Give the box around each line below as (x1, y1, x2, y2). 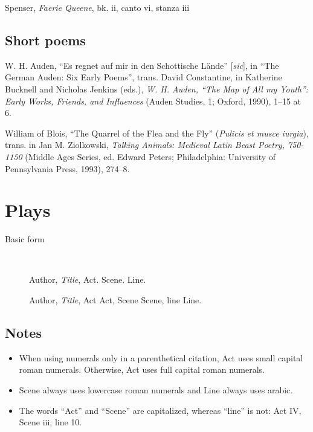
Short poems (5, 30, 86, 49)
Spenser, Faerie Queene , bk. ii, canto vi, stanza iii (5, 1, 190, 13)
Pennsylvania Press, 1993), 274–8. (5, 162, 130, 175)
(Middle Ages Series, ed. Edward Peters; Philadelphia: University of (25, 150, 276, 163)
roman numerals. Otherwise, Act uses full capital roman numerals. (19, 363, 265, 376)
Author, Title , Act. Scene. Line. (29, 273, 146, 286)
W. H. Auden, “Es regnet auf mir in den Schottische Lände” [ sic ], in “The (5, 59, 279, 71)
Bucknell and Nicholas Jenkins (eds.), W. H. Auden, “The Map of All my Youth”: (5, 82, 309, 95)
